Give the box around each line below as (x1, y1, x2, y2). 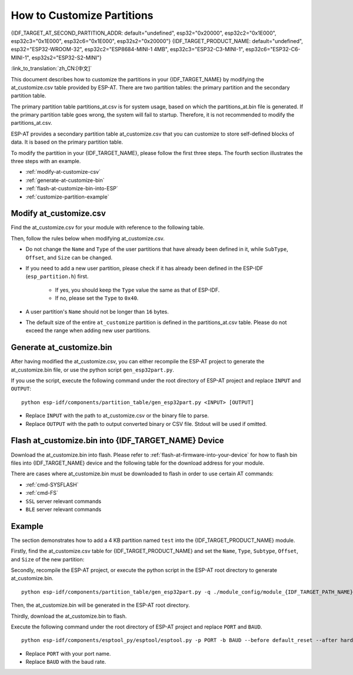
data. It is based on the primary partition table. (11, 138, 124, 145)
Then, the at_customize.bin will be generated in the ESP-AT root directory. (11, 601, 191, 609)
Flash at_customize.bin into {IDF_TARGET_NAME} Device (11, 436, 224, 446)
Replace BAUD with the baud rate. (25, 659, 106, 666)
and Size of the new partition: (11, 555, 85, 562)
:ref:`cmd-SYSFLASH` (25, 481, 79, 488)
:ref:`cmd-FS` (25, 489, 59, 497)
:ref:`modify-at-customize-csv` (25, 168, 101, 176)
